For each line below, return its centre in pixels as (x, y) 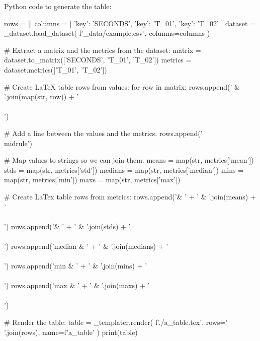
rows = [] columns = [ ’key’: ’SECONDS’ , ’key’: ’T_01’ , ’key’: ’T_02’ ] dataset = (130, 23)
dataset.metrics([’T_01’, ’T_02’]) (56, 69)
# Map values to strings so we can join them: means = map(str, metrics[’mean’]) (129, 160)
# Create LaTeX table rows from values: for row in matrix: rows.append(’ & (122, 86)
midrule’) (18, 143)
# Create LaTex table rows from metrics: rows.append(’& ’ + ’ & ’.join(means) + (130, 196)
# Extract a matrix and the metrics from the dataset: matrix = (103, 50)
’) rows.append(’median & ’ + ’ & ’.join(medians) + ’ (86, 246)
